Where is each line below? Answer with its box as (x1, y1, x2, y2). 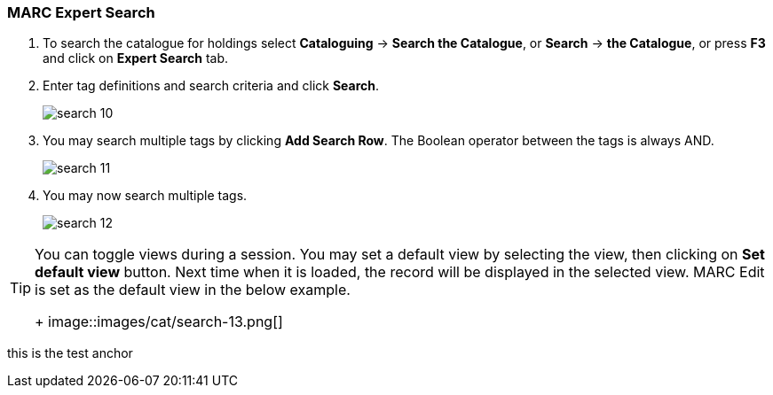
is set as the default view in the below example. (35, 281, 351, 299)
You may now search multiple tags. (43, 188, 248, 204)
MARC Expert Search (7, 4, 155, 21)
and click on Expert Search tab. (43, 50, 229, 66)
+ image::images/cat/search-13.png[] (35, 313, 283, 331)
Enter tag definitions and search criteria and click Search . (43, 78, 380, 94)
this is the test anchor (7, 345, 133, 361)
